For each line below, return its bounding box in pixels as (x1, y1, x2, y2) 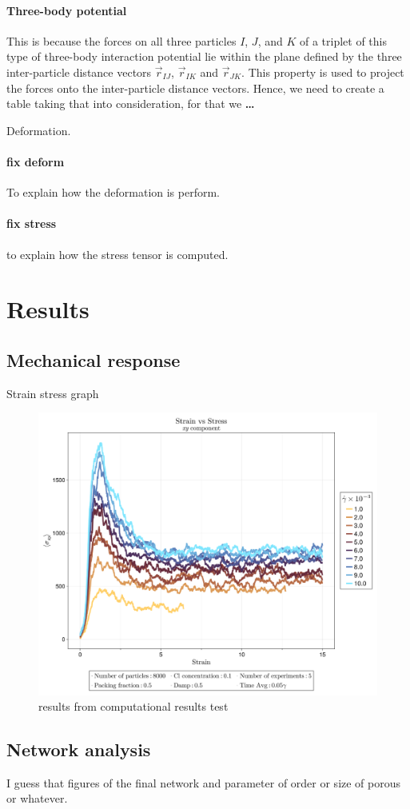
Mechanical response (6, 347, 181, 372)
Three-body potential (6, 2, 127, 18)
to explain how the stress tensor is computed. (6, 245, 229, 262)
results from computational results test (38, 698, 229, 715)
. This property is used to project (241, 63, 404, 80)
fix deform (6, 153, 65, 169)
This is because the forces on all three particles (6, 32, 237, 49)
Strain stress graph (6, 385, 99, 401)
